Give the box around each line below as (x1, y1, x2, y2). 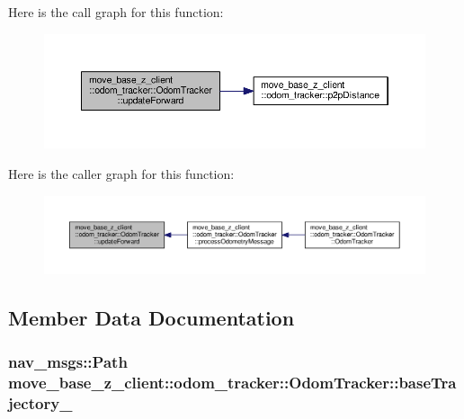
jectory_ (8, 392, 73, 415)
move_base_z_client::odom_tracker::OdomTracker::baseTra (8, 371, 457, 394)
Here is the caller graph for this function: (8, 164, 235, 183)
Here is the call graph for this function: (8, 3, 224, 21)
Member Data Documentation (8, 303, 295, 331)
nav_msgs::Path (8, 351, 128, 373)
